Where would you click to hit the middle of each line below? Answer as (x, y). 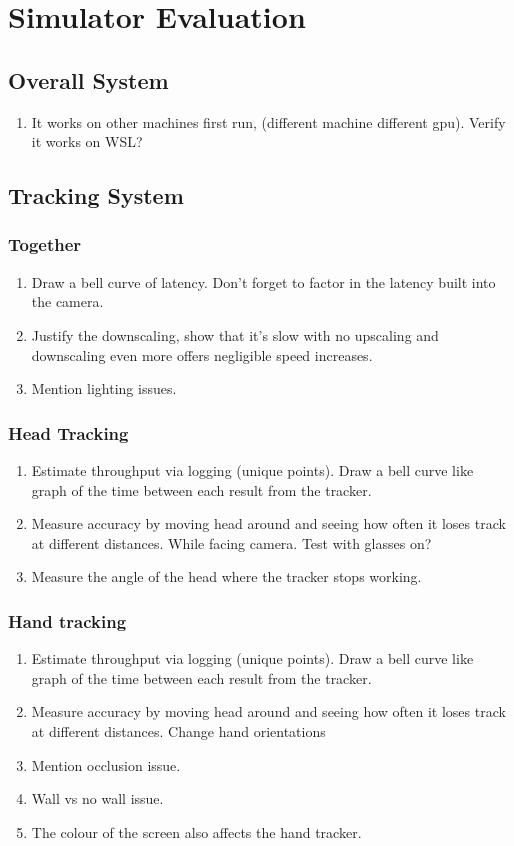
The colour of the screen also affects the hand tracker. (196, 831)
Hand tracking (67, 620)
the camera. (67, 301)
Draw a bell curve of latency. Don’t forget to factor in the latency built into (263, 281)
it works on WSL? (87, 141)
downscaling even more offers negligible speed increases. (202, 354)
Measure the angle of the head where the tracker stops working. (226, 576)
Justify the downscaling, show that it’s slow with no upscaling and (235, 334)
